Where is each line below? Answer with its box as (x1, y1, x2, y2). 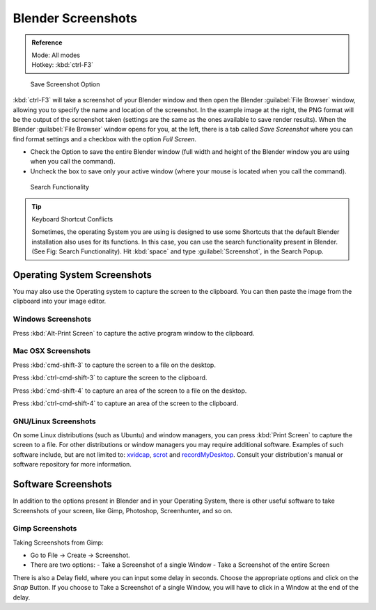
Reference (31, 38, 63, 47)
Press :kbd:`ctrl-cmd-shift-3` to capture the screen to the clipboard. (13, 373, 207, 382)
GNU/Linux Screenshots (13, 416, 97, 426)
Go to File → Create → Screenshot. (30, 551, 130, 560)
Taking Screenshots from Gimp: (13, 538, 104, 547)
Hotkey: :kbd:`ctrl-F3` (31, 61, 94, 69)
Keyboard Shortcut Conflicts (31, 215, 113, 224)
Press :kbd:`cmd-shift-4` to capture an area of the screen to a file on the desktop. (13, 386, 247, 395)
